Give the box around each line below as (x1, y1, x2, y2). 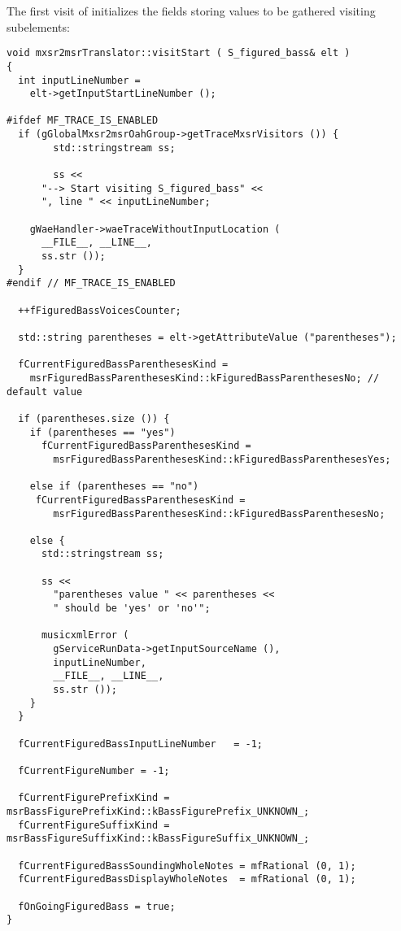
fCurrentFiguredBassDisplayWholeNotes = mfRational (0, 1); (18, 873, 356, 885)
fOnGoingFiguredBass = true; (18, 900, 176, 912)
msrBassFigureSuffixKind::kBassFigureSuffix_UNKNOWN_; (7, 833, 310, 845)
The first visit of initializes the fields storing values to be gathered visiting (7, 2, 376, 19)
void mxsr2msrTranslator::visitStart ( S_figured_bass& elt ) (7, 47, 351, 59)
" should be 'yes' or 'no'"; (53, 603, 211, 615)
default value (7, 385, 83, 398)
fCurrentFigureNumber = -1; (18, 764, 170, 777)
